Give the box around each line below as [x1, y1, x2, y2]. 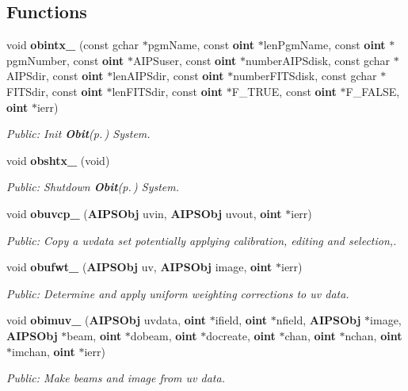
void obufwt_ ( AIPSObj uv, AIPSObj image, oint [6, 259, 273, 275]
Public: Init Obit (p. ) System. [6, 125, 151, 142]
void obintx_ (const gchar [6, 36, 139, 53]
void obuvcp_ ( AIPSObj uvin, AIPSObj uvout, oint [6, 205, 282, 221]
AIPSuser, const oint [133, 52, 237, 68]
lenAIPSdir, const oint [112, 67, 224, 84]
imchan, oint [12, 343, 75, 359]
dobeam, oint [130, 327, 197, 343]
